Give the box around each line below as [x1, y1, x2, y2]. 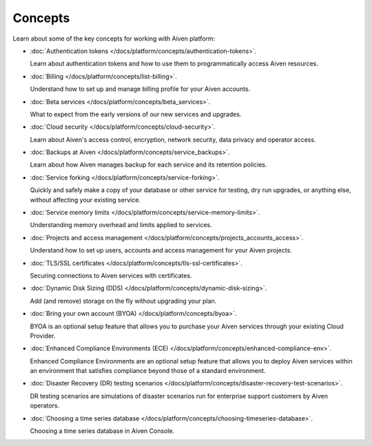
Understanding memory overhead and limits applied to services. [30, 221, 213, 229]
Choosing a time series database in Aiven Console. [30, 427, 175, 435]
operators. [30, 401, 60, 410]
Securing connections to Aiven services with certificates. [30, 271, 192, 279]
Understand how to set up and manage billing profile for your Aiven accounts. [30, 85, 251, 93]
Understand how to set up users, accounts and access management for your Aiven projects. [30, 246, 292, 255]
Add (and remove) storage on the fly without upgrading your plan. [30, 297, 217, 305]
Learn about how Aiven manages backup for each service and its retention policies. [30, 160, 267, 169]
